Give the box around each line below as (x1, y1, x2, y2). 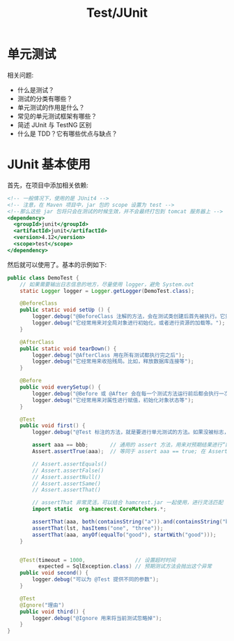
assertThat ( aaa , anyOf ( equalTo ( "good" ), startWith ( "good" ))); (32, 531, 217, 538)
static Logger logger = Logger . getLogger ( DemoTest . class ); (19, 287, 195, 294)
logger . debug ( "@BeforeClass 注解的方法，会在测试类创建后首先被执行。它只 (32, 313, 231, 320)
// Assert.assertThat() (32, 487, 101, 494)
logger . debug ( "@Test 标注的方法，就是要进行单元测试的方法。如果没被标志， (32, 428, 230, 436)
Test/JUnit (86, 5, 148, 21)
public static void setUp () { (19, 306, 111, 314)
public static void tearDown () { (19, 345, 117, 352)
